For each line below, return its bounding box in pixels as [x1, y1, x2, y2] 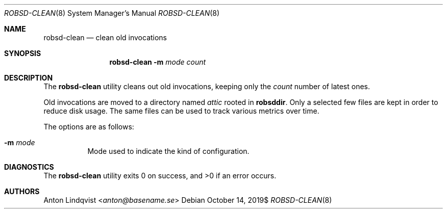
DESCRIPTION [4, 73, 53, 82]
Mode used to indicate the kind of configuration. [87, 147, 250, 155]
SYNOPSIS [4, 49, 41, 58]
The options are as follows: [43, 122, 134, 131]
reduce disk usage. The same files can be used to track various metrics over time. [43, 107, 319, 115]
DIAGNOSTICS [4, 163, 54, 171]
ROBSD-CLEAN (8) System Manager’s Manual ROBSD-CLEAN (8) [4, 9, 220, 17]
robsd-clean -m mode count [109, 58, 206, 66]
